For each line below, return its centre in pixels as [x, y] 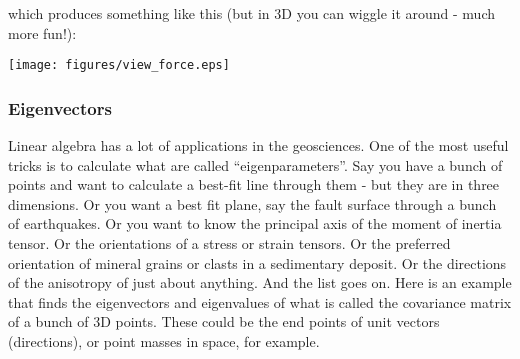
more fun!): [42, 32]
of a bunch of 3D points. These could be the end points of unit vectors [224, 321]
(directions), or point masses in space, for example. [164, 341]
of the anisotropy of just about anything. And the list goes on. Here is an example [260, 282]
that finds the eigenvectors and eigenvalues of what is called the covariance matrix [260, 301]
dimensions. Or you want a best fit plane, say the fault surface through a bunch [252, 203]
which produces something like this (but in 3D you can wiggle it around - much [252, 13]
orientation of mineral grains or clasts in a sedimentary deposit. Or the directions [257, 262]
